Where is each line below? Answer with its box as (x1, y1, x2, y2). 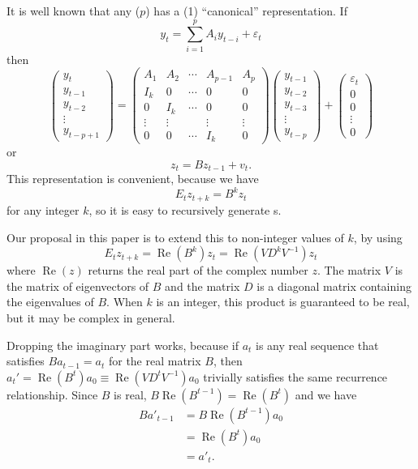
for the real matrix (108, 352, 201, 369)
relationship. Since (6, 386, 98, 403)
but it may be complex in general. (6, 309, 175, 326)
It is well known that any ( (6, 2, 140, 19)
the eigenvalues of (6, 293, 94, 310)
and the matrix (165, 277, 240, 294)
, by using (353, 228, 403, 245)
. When (106, 293, 143, 310)
